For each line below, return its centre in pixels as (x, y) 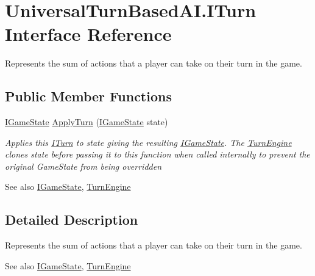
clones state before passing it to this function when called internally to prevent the (157, 154)
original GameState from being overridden (83, 166)
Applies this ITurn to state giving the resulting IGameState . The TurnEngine (148, 142)
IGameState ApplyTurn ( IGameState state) (87, 122)
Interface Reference (88, 34)
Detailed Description (72, 220)
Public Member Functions (88, 96)
